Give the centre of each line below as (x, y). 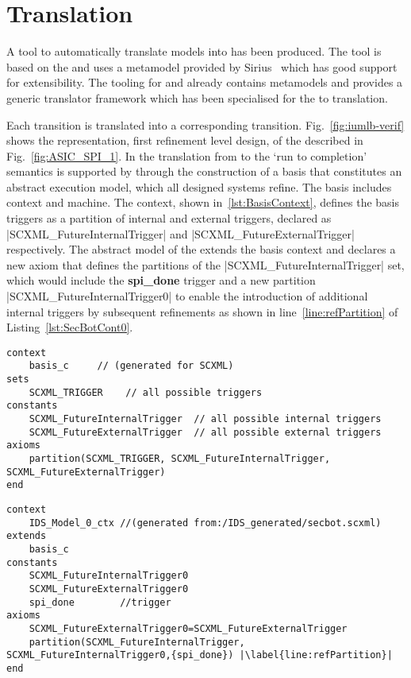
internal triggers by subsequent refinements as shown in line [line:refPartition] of (202, 311)
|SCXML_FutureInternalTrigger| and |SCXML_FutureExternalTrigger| (181, 233)
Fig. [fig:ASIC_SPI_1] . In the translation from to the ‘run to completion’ (187, 155)
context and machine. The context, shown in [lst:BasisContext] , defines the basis (203, 202)
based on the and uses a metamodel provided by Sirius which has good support (202, 66)
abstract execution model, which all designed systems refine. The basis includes (199, 186)
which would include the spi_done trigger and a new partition (161, 280)
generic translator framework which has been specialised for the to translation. (197, 97)
